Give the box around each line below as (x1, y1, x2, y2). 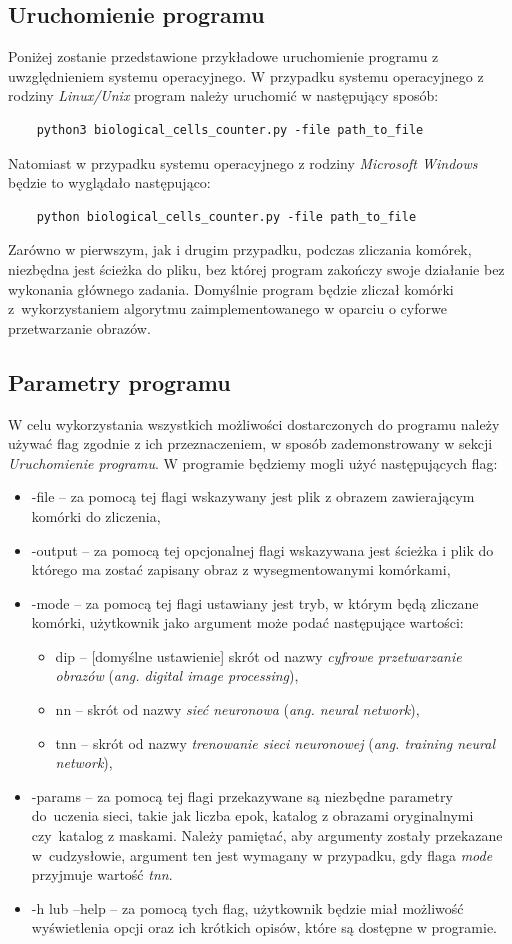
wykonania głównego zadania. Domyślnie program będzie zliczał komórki (8, 278, 454, 299)
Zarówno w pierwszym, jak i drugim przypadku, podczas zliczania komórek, (8, 239, 472, 260)
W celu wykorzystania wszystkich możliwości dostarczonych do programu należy (8, 413, 500, 434)
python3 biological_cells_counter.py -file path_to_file (36, 122, 424, 137)
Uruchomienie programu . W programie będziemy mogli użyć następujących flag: (8, 452, 498, 473)
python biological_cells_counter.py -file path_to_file (36, 209, 417, 224)
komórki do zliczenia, (31, 505, 161, 526)
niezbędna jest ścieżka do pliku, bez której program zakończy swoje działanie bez (8, 258, 505, 279)
